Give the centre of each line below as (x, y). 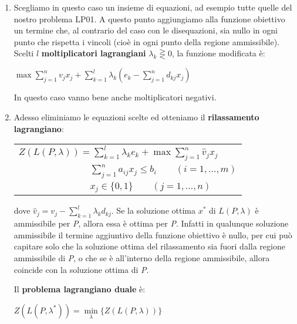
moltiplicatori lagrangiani (94, 53)
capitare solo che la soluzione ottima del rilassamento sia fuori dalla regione (149, 246)
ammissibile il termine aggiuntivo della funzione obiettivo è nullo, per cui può (153, 234)
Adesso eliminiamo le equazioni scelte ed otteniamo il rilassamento (136, 117)
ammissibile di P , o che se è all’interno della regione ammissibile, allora (142, 258)
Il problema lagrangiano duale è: (80, 289)
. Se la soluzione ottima (153, 210)
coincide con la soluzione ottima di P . (81, 269)
